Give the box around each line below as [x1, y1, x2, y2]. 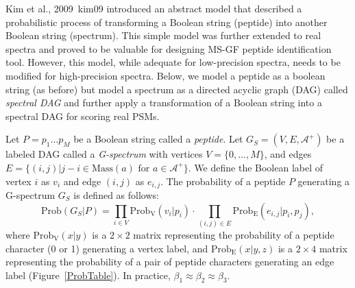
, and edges [264, 147, 312, 161]
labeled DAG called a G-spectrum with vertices [5, 147, 203, 161]
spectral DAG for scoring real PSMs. [5, 108, 160, 123]
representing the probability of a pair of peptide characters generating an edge [5, 254, 334, 269]
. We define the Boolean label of [188, 160, 323, 174]
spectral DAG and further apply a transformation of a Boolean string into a [5, 95, 322, 110]
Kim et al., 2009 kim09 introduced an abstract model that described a [5, 1, 302, 15]
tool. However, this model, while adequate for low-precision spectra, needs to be [5, 55, 341, 69]
